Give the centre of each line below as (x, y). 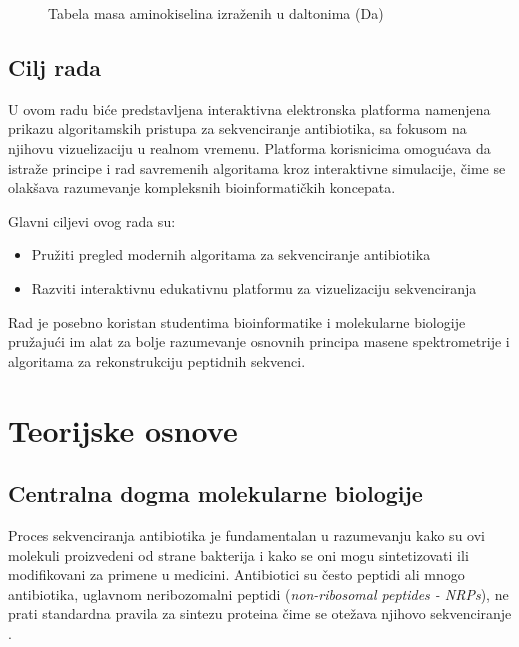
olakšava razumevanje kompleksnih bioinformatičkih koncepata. (202, 187)
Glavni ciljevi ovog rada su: (92, 220)
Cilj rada (55, 66)
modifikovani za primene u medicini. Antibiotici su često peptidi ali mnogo (236, 574)
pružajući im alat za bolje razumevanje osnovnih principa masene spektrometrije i (259, 341)
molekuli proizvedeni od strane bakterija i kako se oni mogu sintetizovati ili (238, 554)
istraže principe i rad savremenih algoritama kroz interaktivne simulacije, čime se (257, 167)
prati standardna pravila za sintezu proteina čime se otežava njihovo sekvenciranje (260, 613)
